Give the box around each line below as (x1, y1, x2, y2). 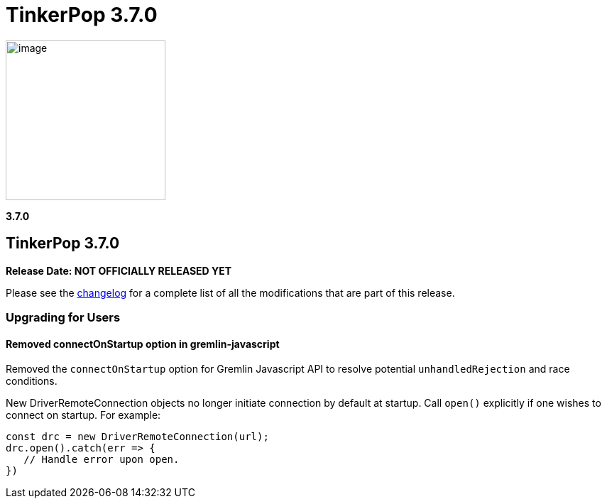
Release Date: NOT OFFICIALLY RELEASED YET (6, 264, 232, 277)
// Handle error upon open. (23, 454, 180, 466)
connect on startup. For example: (6, 409, 161, 422)
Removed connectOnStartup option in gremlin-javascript (6, 337, 280, 350)
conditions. (6, 375, 58, 388)
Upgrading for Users (6, 309, 121, 324)
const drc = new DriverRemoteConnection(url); (6, 431, 269, 443)
